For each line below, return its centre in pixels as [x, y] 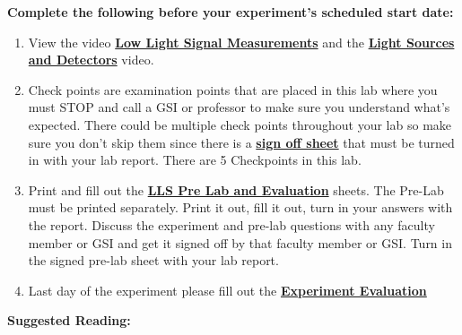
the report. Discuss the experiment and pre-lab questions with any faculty [231, 224]
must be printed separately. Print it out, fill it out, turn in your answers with [240, 207]
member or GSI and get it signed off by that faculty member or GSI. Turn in [240, 242]
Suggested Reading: [69, 320]
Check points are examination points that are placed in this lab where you [233, 89]
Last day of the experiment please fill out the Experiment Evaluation [227, 290]
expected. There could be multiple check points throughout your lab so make [240, 124]
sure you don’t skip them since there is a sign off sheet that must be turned [241, 142]
